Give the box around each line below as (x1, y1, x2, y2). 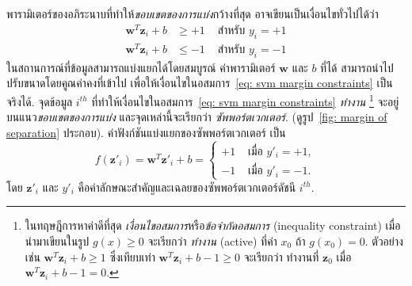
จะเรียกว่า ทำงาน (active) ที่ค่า (147, 233, 277, 249)
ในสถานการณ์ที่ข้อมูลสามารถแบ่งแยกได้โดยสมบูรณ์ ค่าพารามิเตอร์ (6, 59, 276, 75)
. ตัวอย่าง (364, 233, 403, 249)
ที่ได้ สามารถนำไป (320, 59, 394, 75)
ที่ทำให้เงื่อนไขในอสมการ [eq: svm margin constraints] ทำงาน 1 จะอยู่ (91, 90, 399, 109)
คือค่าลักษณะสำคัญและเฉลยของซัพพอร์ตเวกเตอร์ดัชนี (78, 178, 296, 195)
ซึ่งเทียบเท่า (109, 248, 155, 265)
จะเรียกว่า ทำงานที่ (243, 248, 319, 265)
